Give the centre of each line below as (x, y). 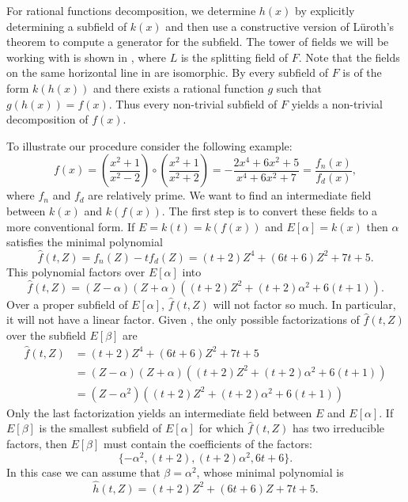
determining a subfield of (67, 26)
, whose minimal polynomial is (270, 472)
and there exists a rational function (179, 87)
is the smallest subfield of (100, 428)
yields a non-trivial (337, 103)
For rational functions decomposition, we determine (131, 10)
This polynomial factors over (76, 271)
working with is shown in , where (87, 57)
